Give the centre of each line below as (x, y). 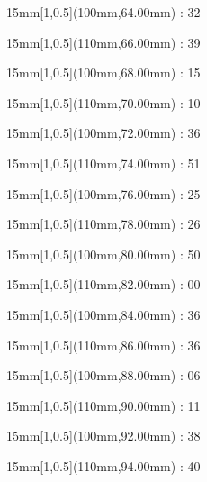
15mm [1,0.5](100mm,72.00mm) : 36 (103, 133)
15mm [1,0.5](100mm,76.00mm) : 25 (103, 193)
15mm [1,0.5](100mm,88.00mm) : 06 (103, 375)
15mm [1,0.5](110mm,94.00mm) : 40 (103, 465)
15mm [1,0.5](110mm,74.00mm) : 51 (103, 163)
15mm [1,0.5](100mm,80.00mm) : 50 (103, 254)
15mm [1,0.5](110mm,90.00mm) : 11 (103, 405)
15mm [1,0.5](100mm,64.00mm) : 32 (103, 12)
